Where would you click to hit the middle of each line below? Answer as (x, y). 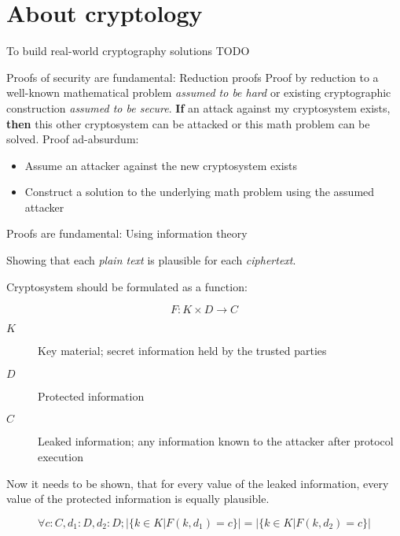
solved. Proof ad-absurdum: (73, 139)
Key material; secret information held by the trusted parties (182, 351)
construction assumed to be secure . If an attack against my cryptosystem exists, (198, 107)
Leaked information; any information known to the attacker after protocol (216, 441)
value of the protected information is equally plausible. (138, 499)
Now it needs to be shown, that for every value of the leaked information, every (198, 483)
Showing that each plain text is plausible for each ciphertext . (151, 260)
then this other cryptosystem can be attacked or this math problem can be (188, 123)
